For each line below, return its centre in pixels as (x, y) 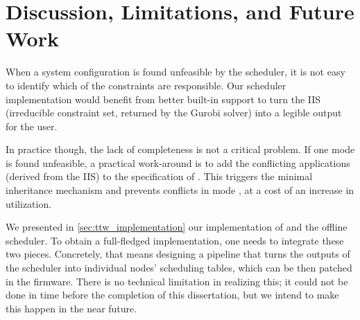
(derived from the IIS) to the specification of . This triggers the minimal (159, 176)
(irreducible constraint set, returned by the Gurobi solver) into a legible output (174, 113)
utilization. (29, 203)
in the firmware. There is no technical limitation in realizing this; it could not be (177, 281)
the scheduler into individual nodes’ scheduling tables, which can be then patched (179, 268)
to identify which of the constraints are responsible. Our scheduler (146, 85)
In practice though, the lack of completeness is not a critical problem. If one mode (180, 149)
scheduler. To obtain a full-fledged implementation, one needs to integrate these (175, 240)
